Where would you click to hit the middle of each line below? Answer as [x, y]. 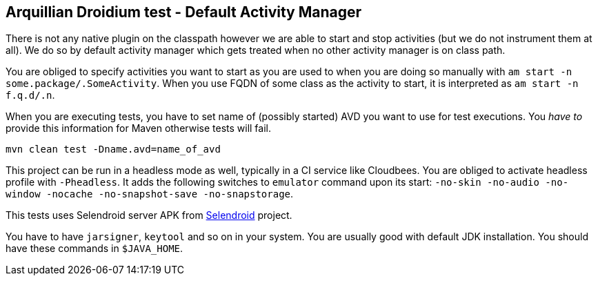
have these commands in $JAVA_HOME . [94, 249]
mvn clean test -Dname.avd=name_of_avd [113, 149]
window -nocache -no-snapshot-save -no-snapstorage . [150, 194]
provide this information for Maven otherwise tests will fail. [139, 128]
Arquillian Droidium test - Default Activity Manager [184, 12]
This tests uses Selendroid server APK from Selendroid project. [149, 215]
